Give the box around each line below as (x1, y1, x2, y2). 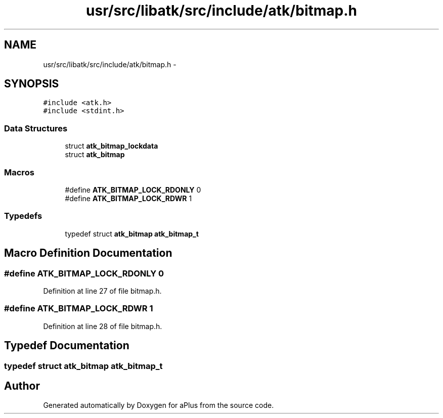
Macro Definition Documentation (4, 247, 172, 260)
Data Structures (4, 123, 68, 133)
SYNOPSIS (4, 77, 59, 90)
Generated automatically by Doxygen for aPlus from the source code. (43, 401, 274, 410)
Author (4, 379, 40, 392)
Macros (4, 167, 34, 177)
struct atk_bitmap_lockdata (65, 142, 158, 151)
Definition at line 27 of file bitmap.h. (43, 286, 162, 295)
